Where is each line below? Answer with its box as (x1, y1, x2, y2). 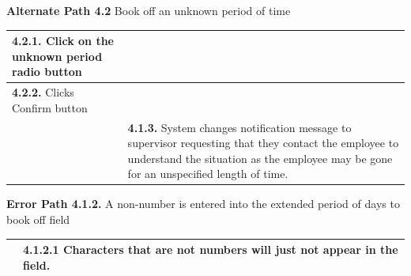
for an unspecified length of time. (127, 165, 288, 182)
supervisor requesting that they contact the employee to (127, 134, 399, 151)
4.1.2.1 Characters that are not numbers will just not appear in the (23, 241, 398, 258)
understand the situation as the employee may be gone (127, 149, 393, 166)
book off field (6, 211, 70, 228)
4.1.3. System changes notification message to (127, 119, 352, 135)
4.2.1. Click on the (12, 32, 114, 49)
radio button (12, 63, 82, 80)
